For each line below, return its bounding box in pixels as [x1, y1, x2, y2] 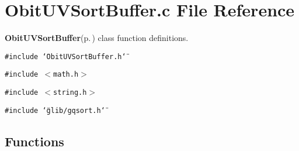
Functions [5, 132, 64, 150]
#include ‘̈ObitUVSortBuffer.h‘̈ [5, 52, 126, 61]
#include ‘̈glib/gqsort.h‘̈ [5, 106, 105, 115]
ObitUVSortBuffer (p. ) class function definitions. [5, 32, 189, 44]
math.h [53, 70, 79, 79]
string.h [53, 88, 87, 97]
